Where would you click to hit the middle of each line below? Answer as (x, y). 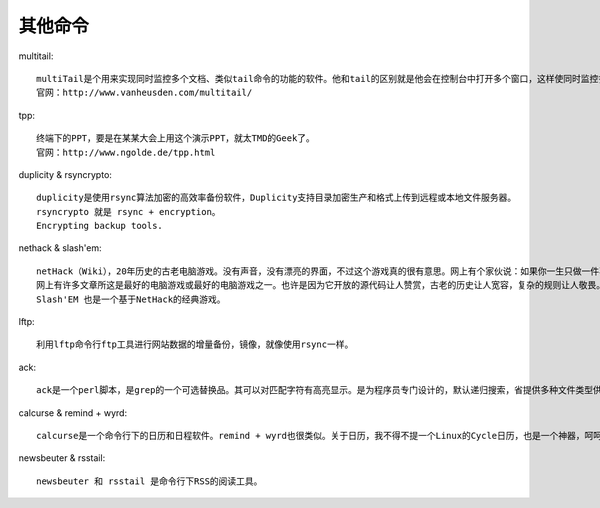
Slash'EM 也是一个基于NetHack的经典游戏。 (131, 299)
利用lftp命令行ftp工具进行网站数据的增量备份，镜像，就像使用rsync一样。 (195, 344)
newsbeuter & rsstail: (62, 458)
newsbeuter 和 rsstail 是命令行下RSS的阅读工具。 (149, 481)
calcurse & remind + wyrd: (73, 412)
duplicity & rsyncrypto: (65, 174)
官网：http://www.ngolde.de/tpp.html (126, 152)
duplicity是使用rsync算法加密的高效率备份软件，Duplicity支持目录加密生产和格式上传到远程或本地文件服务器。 (276, 198)
